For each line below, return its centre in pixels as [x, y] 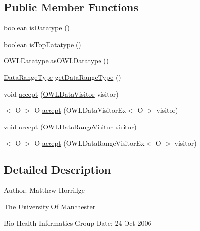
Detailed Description [58, 169]
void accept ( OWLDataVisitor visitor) [61, 93]
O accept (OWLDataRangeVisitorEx [89, 143]
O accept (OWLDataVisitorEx [80, 110]
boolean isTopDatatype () [43, 44]
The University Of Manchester [50, 206]
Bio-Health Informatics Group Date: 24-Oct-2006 [78, 223]
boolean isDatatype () [37, 28]
